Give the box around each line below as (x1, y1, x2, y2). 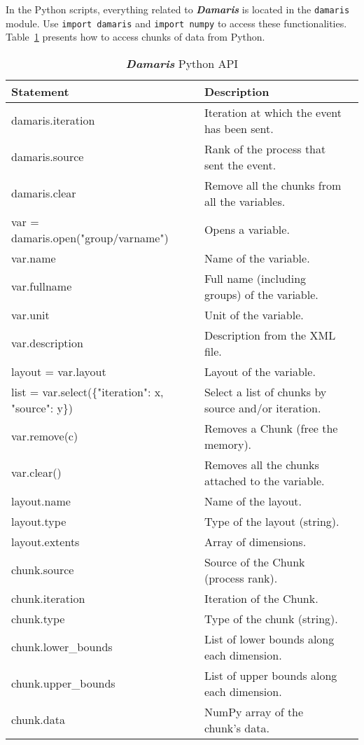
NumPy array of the (204, 703, 304, 720)
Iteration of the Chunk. (204, 590, 318, 606)
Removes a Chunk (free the (204, 419, 338, 436)
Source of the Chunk (204, 553, 305, 570)
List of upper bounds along (204, 667, 337, 683)
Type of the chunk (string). (204, 610, 338, 627)
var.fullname (11, 278, 72, 295)
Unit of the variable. (204, 306, 304, 323)
